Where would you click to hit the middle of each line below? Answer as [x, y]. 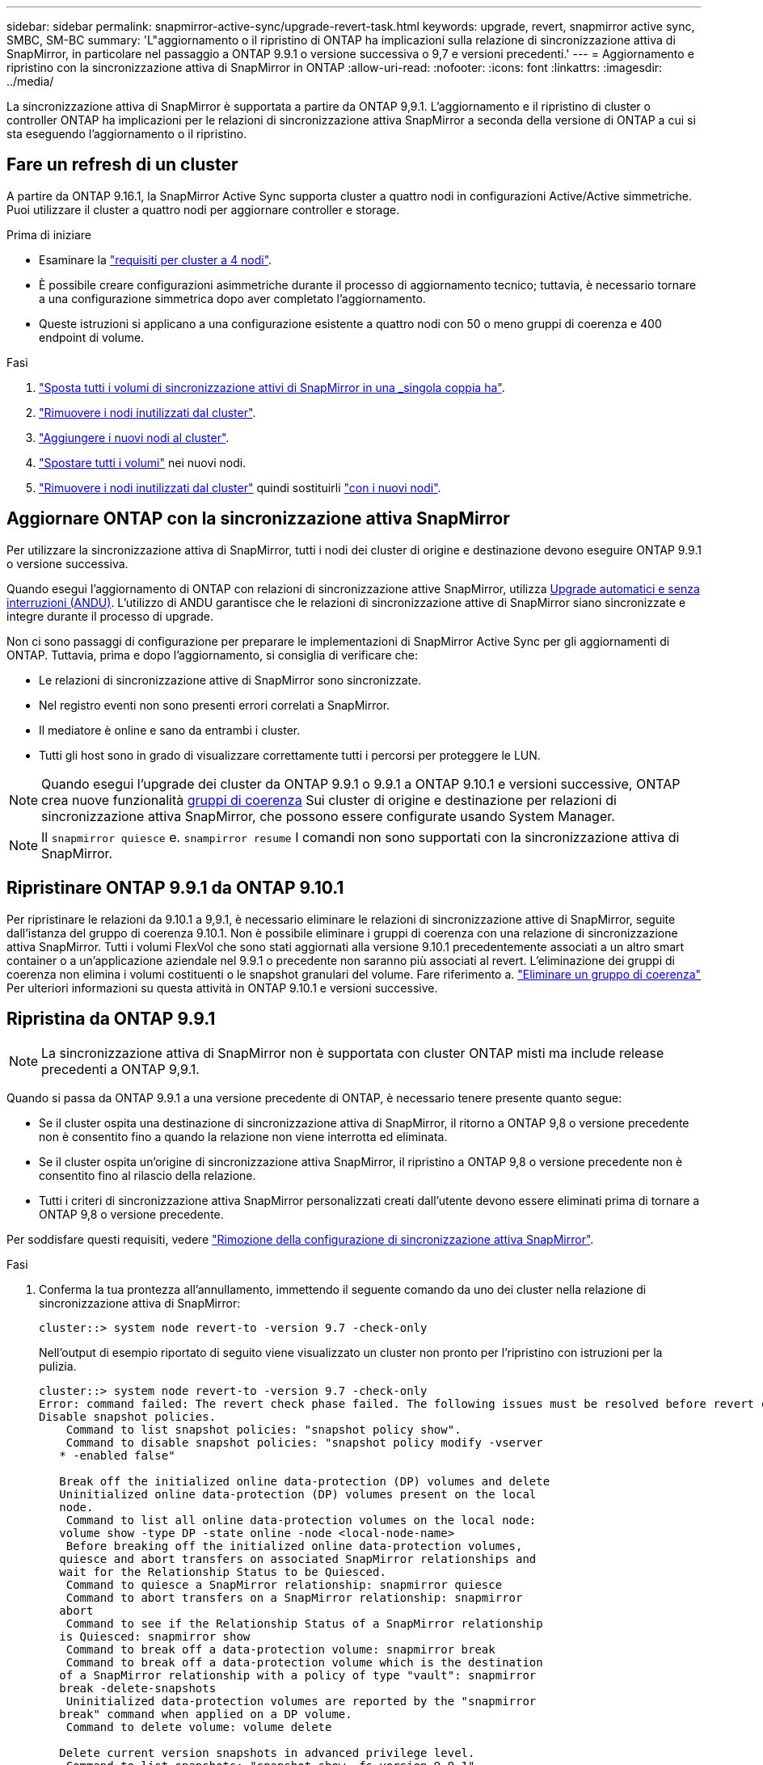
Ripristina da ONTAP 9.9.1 [111, 1018]
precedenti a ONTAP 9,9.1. [120, 1070]
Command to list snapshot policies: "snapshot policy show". [263, 1430]
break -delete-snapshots [138, 1689]
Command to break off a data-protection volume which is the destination [304, 1663]
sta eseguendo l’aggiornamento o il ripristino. [127, 134]
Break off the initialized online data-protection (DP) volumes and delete [305, 1482]
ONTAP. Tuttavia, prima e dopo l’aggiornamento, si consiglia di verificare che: [213, 655]
